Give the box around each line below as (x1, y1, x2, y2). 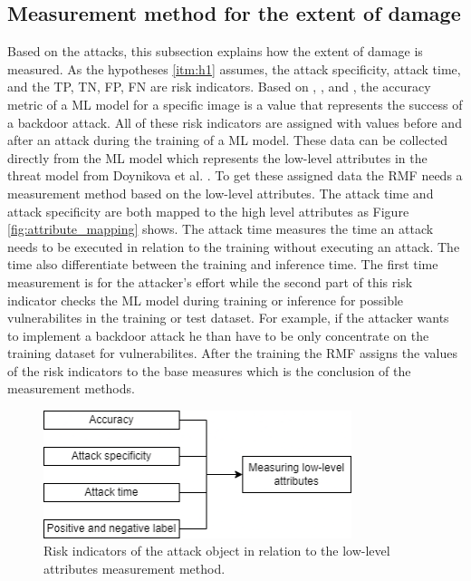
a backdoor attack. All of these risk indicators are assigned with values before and (7, 112, 462, 131)
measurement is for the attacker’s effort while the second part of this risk (7, 272, 413, 291)
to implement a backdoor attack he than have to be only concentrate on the (7, 325, 429, 344)
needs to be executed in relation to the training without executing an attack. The (7, 237, 460, 256)
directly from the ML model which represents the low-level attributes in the (7, 148, 428, 167)
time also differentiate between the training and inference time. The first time (7, 255, 438, 274)
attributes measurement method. (43, 558, 226, 577)
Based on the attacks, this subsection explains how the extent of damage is (7, 42, 423, 61)
